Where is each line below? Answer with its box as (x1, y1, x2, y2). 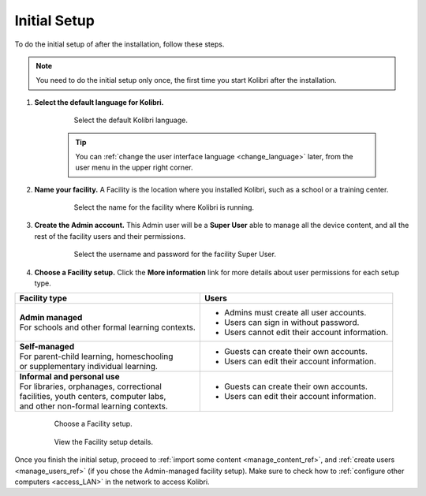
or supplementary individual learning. (19, 361, 158, 372)
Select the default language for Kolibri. (34, 97, 165, 106)
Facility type (19, 293, 67, 304)
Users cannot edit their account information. (223, 327, 389, 338)
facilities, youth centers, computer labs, (19, 391, 166, 402)
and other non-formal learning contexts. (19, 401, 169, 412)
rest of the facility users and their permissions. (34, 231, 186, 241)
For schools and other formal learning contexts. (19, 322, 196, 333)
